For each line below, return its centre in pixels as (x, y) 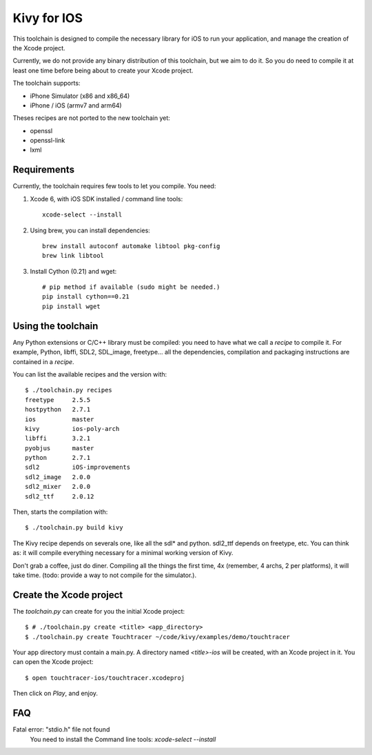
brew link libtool (73, 256)
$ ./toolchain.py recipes (69, 390)
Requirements (44, 170)
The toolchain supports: (46, 83)
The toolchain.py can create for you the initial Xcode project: (99, 611)
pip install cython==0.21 (86, 297)
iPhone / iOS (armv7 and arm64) (76, 105)
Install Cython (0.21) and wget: (73, 271)
